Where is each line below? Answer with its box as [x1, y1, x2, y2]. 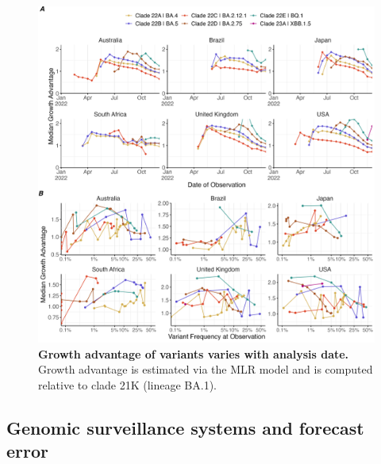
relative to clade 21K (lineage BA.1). [38, 376, 217, 393]
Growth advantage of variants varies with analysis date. [38, 345, 349, 362]
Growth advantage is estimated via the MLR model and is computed [38, 361, 373, 378]
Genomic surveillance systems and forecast [6, 415, 364, 439]
